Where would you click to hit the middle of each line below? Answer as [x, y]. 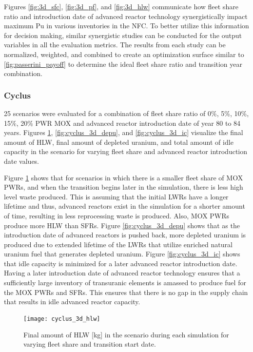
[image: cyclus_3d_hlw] [62, 319]
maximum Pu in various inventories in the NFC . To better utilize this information [126, 26]
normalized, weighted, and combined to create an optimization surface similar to [124, 54]
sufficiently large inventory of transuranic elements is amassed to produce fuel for [125, 283]
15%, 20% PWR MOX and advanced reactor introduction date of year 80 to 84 [122, 123]
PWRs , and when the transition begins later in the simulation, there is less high [124, 187]
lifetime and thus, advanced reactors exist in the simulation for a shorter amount [125, 206]
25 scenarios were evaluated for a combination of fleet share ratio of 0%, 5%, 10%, [126, 113]
